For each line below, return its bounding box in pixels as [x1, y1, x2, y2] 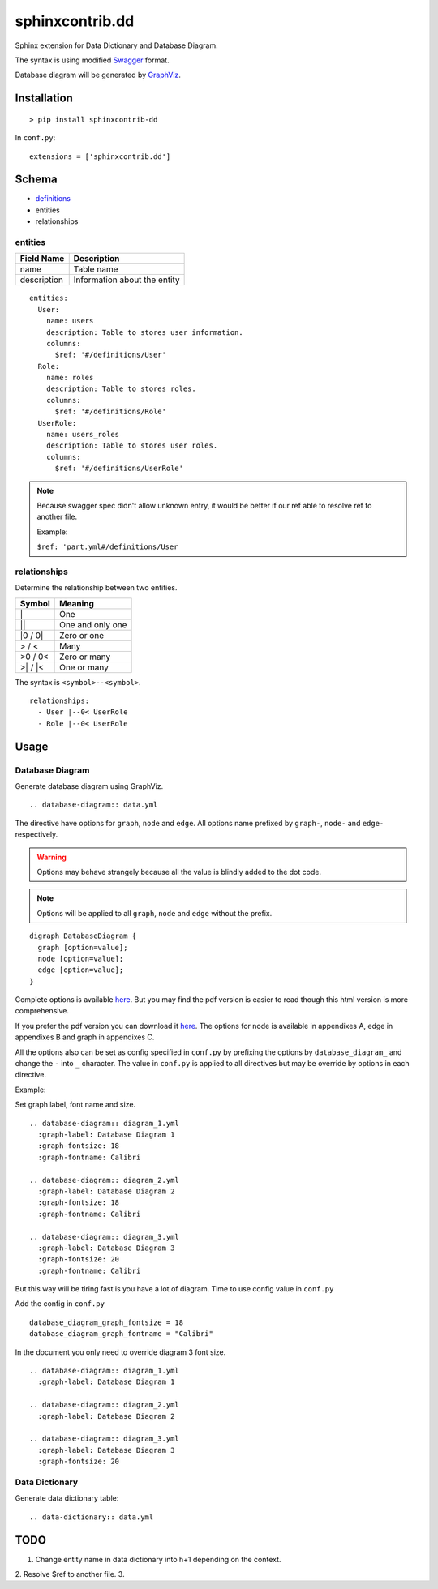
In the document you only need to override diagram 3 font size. [15, 1347, 226, 1357]
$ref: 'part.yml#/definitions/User [36, 542, 178, 551]
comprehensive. [15, 1006, 69, 1016]
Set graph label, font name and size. [15, 1099, 136, 1110]
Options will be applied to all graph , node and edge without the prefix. [36, 908, 273, 918]
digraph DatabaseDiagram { [29, 932, 137, 940]
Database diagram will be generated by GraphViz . [15, 70, 182, 80]
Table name [73, 263, 118, 275]
